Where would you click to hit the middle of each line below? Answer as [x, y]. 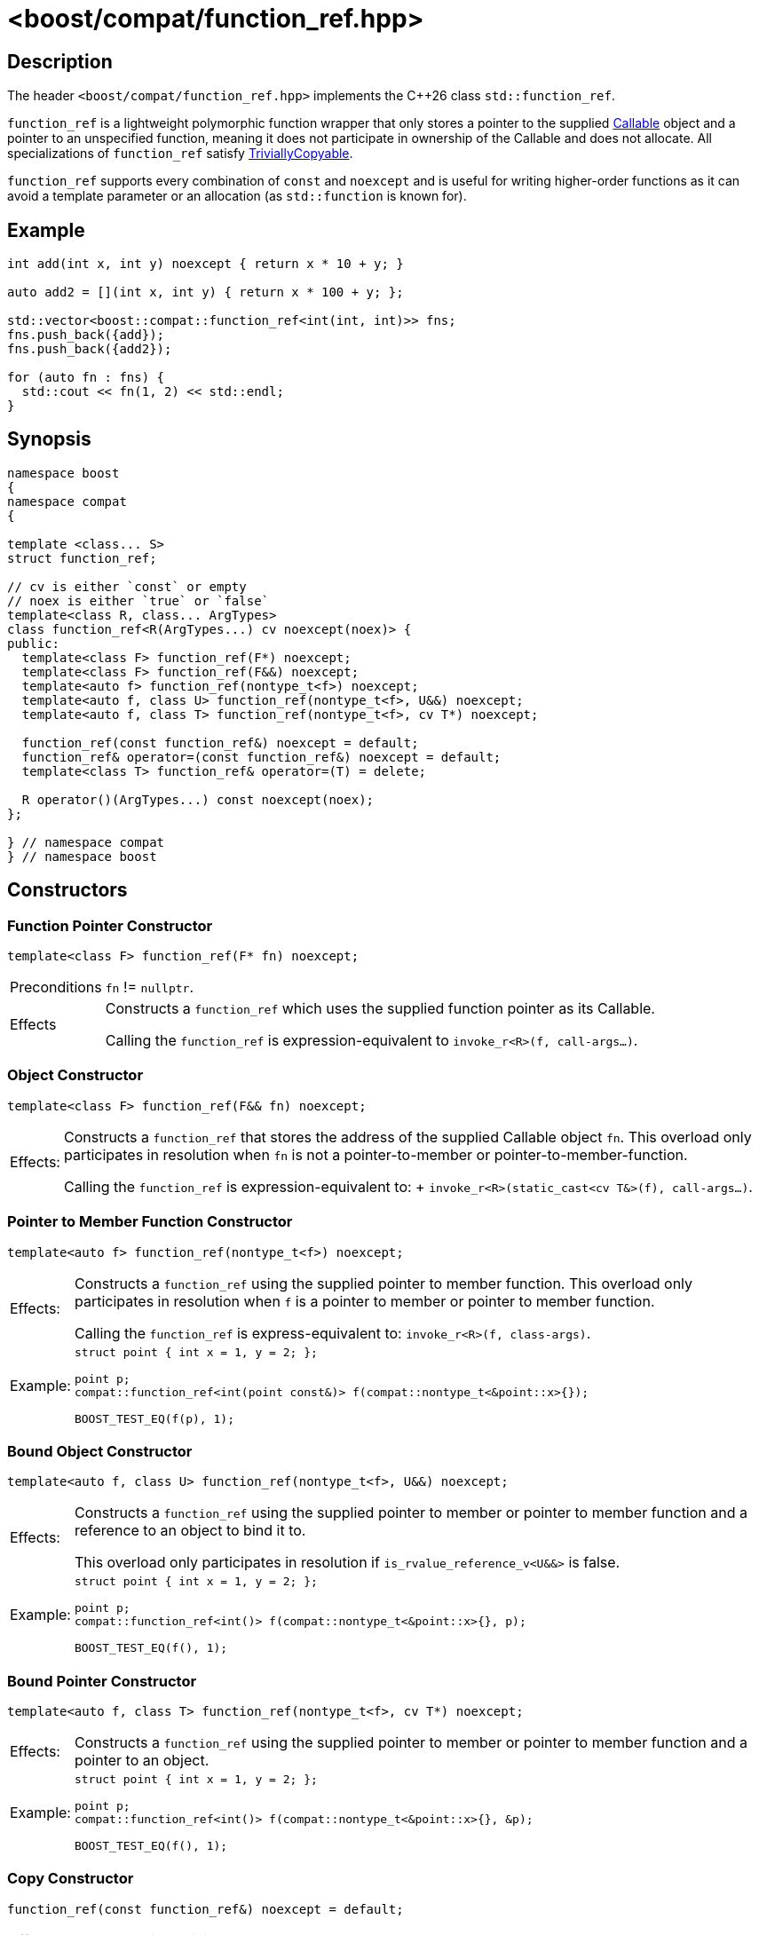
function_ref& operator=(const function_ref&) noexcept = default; [261, 757]
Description [60, 61]
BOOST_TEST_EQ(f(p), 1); [154, 1418]
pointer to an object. [142, 1761]
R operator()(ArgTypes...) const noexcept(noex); [198, 799]
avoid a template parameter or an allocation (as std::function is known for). [237, 196]
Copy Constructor [71, 1879]
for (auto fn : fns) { [86, 378]
